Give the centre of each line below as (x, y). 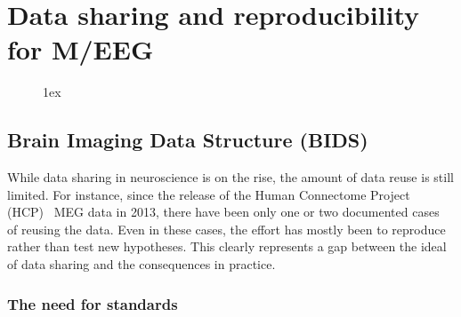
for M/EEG (81, 49)
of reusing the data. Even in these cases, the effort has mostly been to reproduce (226, 229)
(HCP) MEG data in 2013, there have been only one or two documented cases (223, 212)
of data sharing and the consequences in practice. (142, 264)
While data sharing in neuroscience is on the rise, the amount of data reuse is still (230, 177)
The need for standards (93, 303)
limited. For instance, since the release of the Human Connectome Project (209, 194)
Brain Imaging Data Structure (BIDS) (188, 140)
